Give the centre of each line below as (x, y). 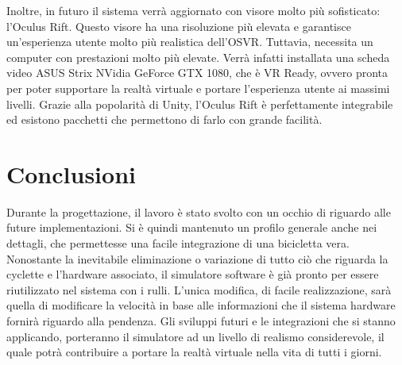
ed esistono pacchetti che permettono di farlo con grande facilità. (164, 119)
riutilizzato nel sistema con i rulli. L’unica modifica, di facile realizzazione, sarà (199, 289)
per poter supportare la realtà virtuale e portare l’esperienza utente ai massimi (198, 88)
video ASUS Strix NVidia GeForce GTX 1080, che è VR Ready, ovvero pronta (197, 73)
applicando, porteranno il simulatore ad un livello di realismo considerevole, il (195, 336)
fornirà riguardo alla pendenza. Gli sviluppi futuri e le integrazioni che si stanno (201, 321)
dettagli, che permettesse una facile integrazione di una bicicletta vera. (178, 243)
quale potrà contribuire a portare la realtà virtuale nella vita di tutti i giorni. (194, 352)
